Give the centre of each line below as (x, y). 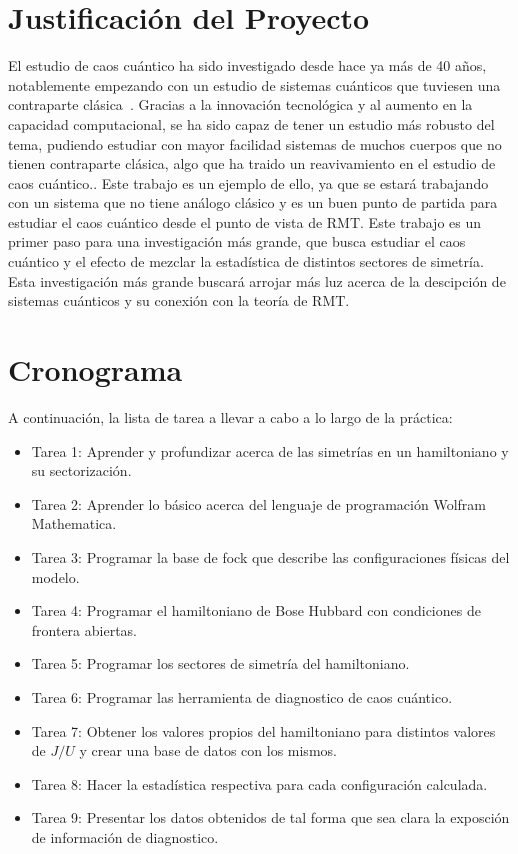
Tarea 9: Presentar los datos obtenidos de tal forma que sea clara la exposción (270, 817)
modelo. (55, 576)
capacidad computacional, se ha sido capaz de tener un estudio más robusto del (251, 123)
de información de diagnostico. (125, 836)
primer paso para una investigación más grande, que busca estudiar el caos (237, 241)
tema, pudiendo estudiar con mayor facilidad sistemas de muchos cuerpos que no (255, 143)
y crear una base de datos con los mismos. (208, 750)
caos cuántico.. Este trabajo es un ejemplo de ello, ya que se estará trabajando (248, 182)
